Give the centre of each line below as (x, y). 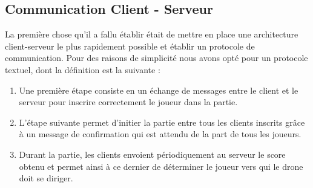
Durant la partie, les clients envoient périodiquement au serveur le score (152, 154)
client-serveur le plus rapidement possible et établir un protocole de (130, 46)
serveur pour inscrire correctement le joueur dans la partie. (128, 102)
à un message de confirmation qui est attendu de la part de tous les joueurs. (160, 134)
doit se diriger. (46, 178)
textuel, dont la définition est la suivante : (83, 69)
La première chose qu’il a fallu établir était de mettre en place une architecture (152, 34)
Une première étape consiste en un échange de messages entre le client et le (159, 90)
